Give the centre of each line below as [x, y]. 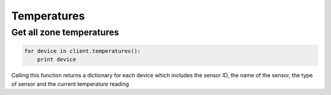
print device [57, 60]
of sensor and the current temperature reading [70, 84]
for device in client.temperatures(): [82, 51]
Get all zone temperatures [65, 32]
